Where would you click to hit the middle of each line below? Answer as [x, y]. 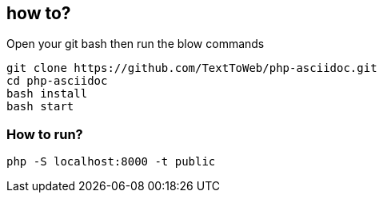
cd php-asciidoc [57, 81]
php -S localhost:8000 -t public [111, 162]
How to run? [45, 134]
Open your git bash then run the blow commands [136, 44]
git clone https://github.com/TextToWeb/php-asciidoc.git [192, 68]
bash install [47, 94]
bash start [40, 107]
